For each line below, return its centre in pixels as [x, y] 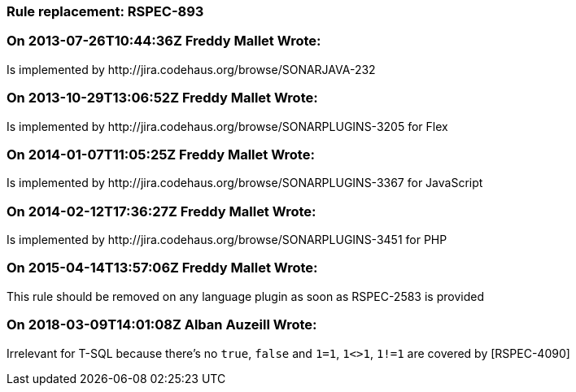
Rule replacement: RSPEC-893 [105, 11]
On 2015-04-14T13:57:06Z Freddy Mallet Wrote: [162, 268]
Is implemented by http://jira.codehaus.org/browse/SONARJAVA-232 [191, 69]
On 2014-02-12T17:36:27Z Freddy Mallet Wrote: [161, 211]
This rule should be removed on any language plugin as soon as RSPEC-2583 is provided [245, 296]
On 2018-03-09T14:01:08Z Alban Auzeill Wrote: [162, 325]
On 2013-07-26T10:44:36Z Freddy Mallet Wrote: [164, 41]
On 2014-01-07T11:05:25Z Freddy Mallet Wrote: [161, 154]
